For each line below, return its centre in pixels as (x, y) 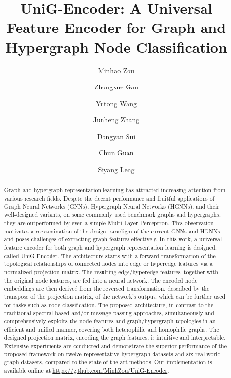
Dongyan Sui (116, 136)
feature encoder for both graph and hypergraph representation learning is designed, (111, 247)
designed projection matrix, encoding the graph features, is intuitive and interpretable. (115, 337)
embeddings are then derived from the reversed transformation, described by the (107, 288)
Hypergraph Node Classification (116, 46)
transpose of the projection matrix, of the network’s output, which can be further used (115, 296)
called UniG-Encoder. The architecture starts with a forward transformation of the (110, 255)
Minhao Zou (116, 70)
